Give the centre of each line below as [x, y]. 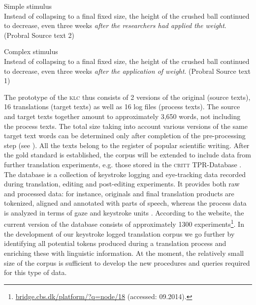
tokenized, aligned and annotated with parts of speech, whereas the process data [125, 203]
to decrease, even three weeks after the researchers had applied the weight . [115, 25]
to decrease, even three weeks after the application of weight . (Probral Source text [127, 71]
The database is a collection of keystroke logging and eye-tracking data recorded [125, 174]
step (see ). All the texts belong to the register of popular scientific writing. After [127, 145]
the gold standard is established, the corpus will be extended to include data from [128, 155]
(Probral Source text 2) [39, 35]
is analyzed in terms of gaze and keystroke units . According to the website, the [124, 212]
